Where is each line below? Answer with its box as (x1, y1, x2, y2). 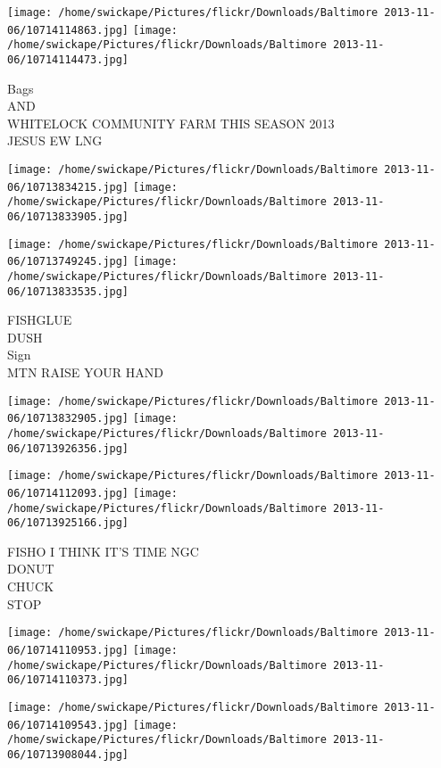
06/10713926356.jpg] (7, 442, 129, 455)
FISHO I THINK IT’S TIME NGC (7, 541, 199, 560)
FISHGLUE (7, 310, 72, 329)
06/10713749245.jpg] (7, 255, 129, 268)
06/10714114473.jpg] (7, 53, 129, 66)
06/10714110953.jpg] (7, 643, 129, 657)
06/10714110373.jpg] (7, 673, 129, 687)
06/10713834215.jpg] (7, 180, 129, 194)
